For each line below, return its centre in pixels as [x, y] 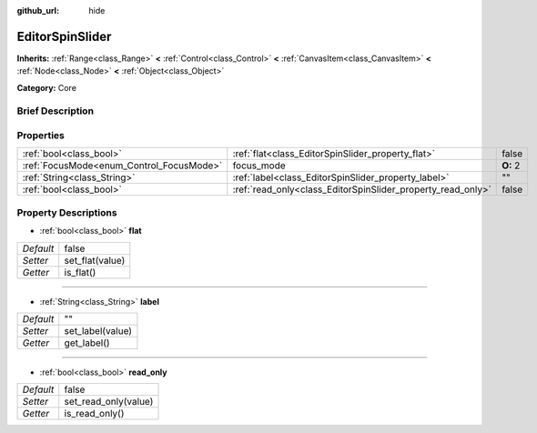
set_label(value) [98, 330]
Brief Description [56, 111]
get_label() [87, 343]
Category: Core [47, 87]
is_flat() [80, 272]
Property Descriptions [67, 212]
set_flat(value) [95, 260]
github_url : [38, 10]
